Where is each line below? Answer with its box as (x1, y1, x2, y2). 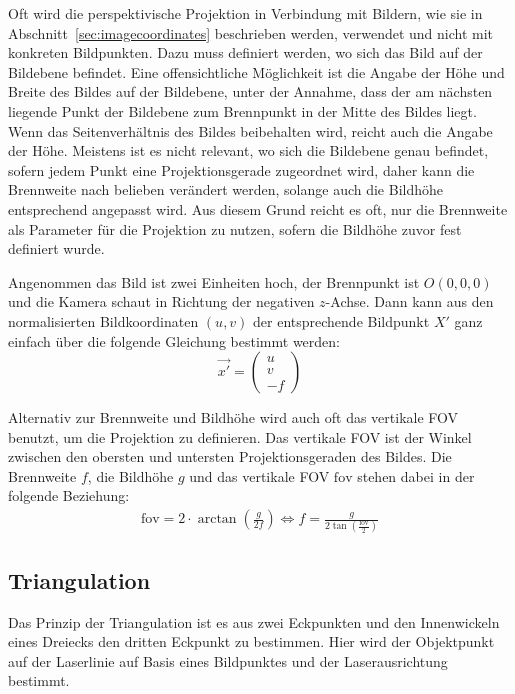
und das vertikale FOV (189, 465, 330, 486)
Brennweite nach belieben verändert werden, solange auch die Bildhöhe (8, 179, 444, 200)
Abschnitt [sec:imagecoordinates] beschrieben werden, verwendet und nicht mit (8, 22, 494, 43)
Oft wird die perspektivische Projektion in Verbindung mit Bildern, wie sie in (8, 3, 483, 23)
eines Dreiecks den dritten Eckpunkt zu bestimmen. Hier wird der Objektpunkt (8, 631, 495, 652)
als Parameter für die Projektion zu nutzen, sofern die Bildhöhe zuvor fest (8, 218, 462, 239)
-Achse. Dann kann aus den (325, 291, 494, 312)
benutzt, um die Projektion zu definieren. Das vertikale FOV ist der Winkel (8, 426, 472, 447)
